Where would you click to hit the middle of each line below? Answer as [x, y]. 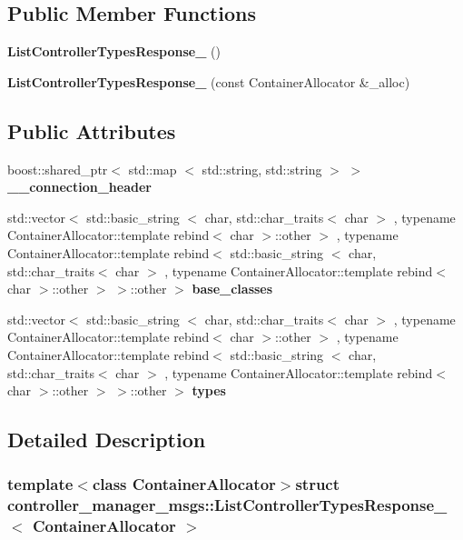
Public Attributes [92, 130]
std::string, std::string [262, 169]
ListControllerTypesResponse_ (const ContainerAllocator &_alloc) [209, 81]
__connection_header [79, 187]
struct [318, 484]
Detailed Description [107, 440]
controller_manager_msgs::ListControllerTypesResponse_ [227, 505]
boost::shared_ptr [58, 169]
